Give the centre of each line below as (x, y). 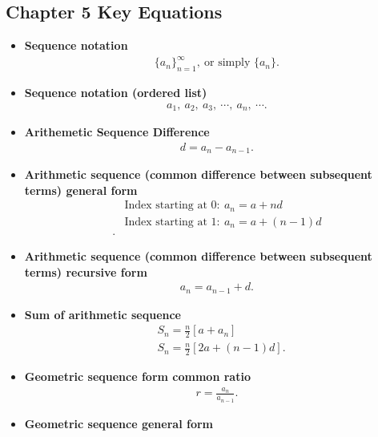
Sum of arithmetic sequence (103, 314)
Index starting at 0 (171, 206)
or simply (227, 63)
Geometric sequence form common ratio (137, 376)
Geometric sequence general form (119, 423)
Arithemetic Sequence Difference (117, 132)
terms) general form (81, 190)
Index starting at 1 (171, 222)
